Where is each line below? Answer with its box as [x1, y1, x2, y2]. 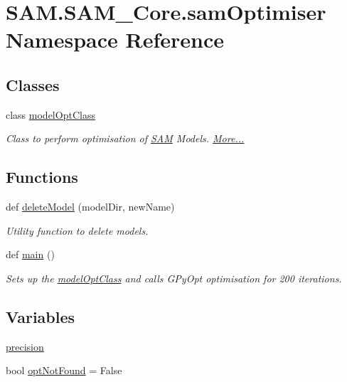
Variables [6, 305, 75, 327]
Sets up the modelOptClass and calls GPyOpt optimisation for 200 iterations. [6, 270, 342, 285]
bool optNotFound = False [6, 363, 122, 378]
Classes [6, 73, 60, 95]
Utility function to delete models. [6, 223, 149, 238]
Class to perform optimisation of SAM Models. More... [6, 131, 245, 146]
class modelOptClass [6, 107, 95, 122]
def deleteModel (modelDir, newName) [6, 199, 175, 214]
